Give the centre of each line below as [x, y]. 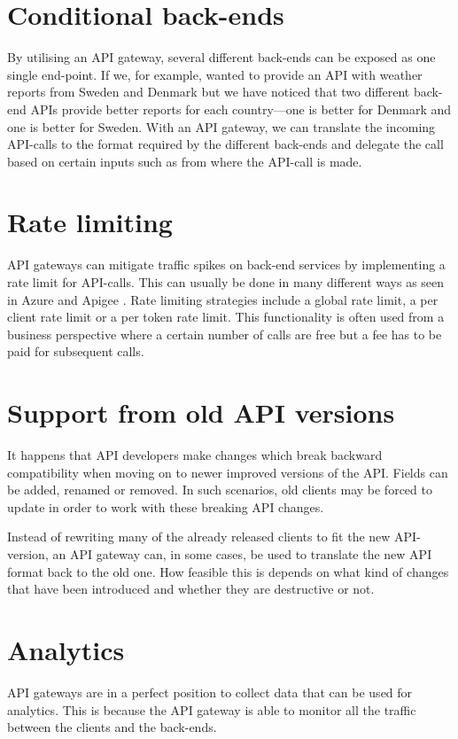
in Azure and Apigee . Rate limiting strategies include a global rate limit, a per [223, 299]
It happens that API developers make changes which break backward [195, 455]
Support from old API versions [201, 412]
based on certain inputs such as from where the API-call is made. [185, 161]
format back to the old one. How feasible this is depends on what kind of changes [228, 571]
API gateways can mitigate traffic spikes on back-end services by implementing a [226, 264]
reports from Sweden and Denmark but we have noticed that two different [209, 92]
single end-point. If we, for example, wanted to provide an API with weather [215, 74]
